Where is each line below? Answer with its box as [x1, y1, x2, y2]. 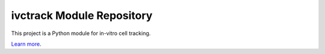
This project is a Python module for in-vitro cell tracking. [11, 30, 151, 37]
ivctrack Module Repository [11, 9, 153, 22]
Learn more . [11, 40, 42, 47]
